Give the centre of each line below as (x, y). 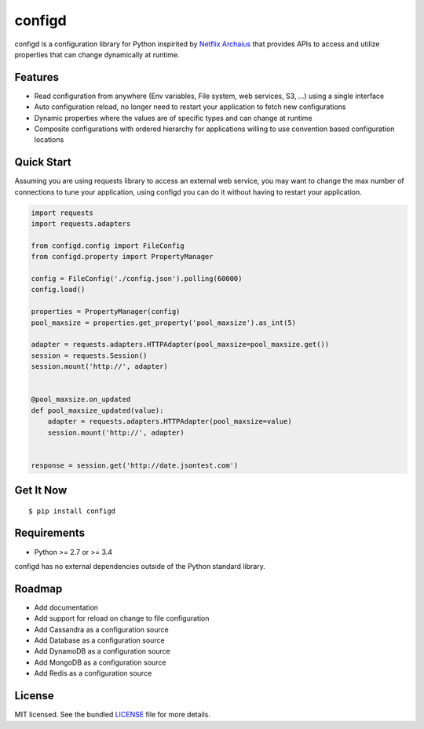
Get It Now (41, 490)
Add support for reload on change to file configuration (122, 618)
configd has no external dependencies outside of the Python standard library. (140, 566)
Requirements (50, 533)
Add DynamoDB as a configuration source (102, 651)
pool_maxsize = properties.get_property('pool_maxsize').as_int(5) (164, 323)
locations (49, 140)
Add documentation (66, 607)
